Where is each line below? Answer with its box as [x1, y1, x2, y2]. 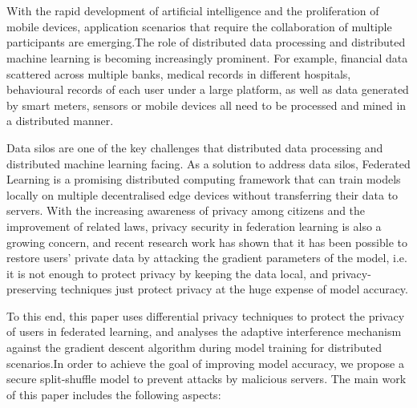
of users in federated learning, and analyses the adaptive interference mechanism [6, 323, 402, 340]
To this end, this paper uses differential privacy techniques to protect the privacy [6, 307, 405, 324]
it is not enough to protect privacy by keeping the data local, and [6, 265, 329, 281]
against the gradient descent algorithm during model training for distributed [6, 339, 382, 356]
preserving [6, 281, 57, 297]
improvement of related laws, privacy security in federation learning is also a [6, 217, 382, 234]
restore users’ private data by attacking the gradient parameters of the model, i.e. [6, 249, 407, 266]
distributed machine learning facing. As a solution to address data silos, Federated [6, 155, 411, 172]
